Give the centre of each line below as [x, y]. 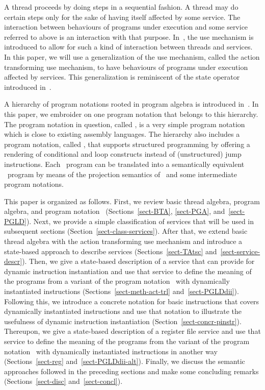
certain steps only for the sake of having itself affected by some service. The [122, 17]
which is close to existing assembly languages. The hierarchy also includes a [122, 134]
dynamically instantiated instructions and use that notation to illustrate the [123, 311]
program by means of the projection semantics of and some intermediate [122, 174]
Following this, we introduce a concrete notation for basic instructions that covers [132, 301]
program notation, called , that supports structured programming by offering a [127, 144]
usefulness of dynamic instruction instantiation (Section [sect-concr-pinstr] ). [123, 321]
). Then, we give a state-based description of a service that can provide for [138, 261]
